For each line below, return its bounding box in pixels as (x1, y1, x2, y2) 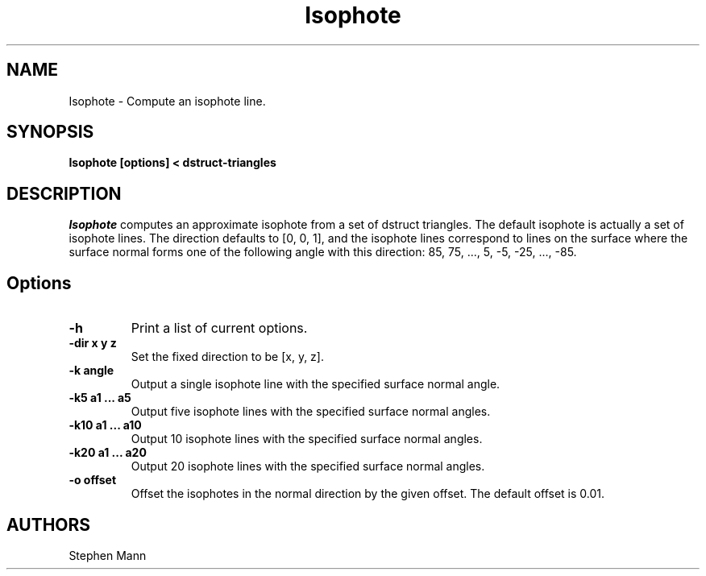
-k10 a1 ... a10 (69, 418, 142, 433)
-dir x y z (69, 336, 117, 350)
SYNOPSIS (6, 122, 94, 143)
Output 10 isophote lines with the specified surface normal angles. (131, 432, 483, 446)
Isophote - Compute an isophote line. (69, 93, 266, 108)
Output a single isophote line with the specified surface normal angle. (131, 377, 500, 392)
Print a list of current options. (131, 320, 308, 337)
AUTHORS (6, 514, 91, 535)
